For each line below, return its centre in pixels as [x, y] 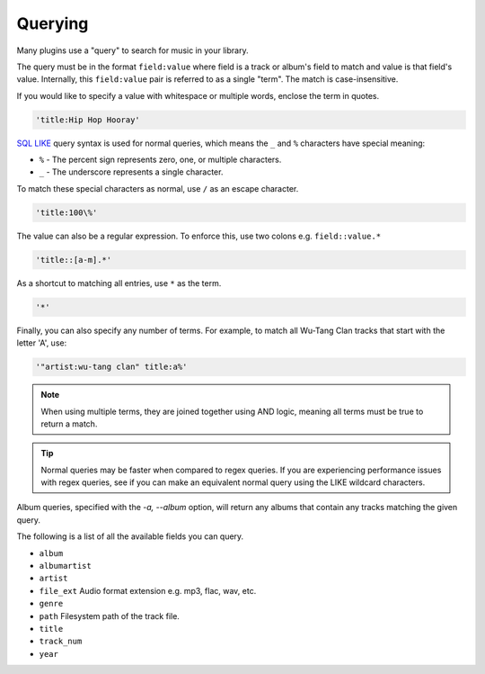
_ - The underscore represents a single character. [131, 172]
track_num [61, 642]
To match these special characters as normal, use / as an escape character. [158, 188]
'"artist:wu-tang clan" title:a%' [111, 367]
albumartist [65, 566]
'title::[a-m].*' [74, 260]
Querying [53, 23]
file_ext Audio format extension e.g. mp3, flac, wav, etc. [148, 590]
